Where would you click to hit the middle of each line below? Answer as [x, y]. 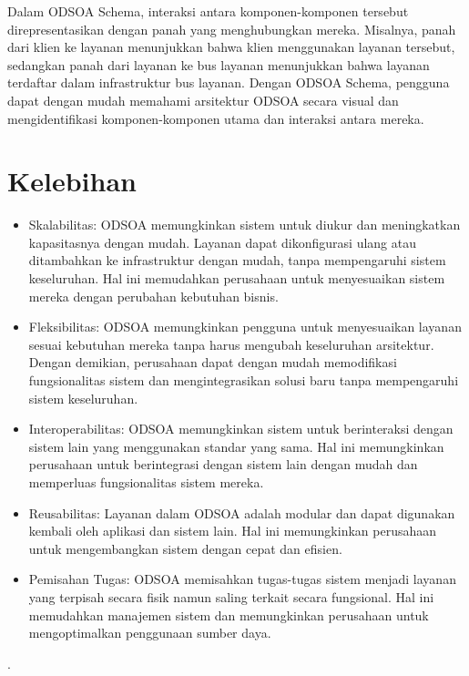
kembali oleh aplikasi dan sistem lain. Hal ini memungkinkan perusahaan [233, 531]
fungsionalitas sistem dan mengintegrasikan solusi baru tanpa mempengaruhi [244, 380]
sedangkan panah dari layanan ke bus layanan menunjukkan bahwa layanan [219, 64]
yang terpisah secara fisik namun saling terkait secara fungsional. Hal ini [231, 596]
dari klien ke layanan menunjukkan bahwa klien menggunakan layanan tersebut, [231, 47]
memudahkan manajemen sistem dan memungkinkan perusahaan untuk [229, 615]
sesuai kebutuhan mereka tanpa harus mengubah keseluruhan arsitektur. [231, 344]
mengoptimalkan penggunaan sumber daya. [150, 633]
